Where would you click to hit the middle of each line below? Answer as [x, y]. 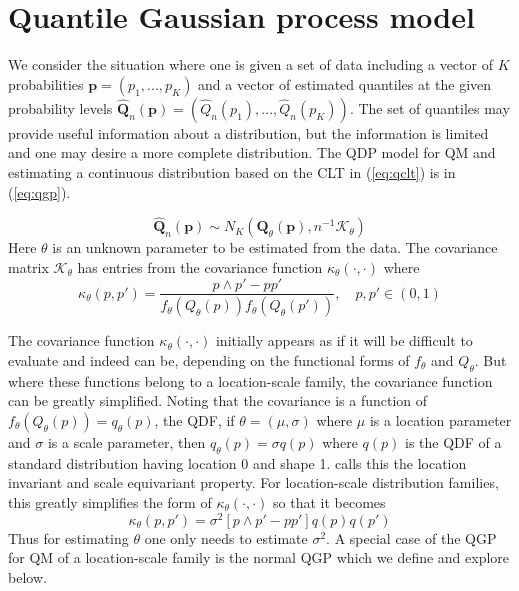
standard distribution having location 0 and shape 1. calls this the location [237, 462]
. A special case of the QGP [411, 537]
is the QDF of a [453, 441]
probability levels [60, 107]
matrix [28, 266]
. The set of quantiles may [429, 107]
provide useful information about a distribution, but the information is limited [248, 132]
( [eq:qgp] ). [39, 191]
